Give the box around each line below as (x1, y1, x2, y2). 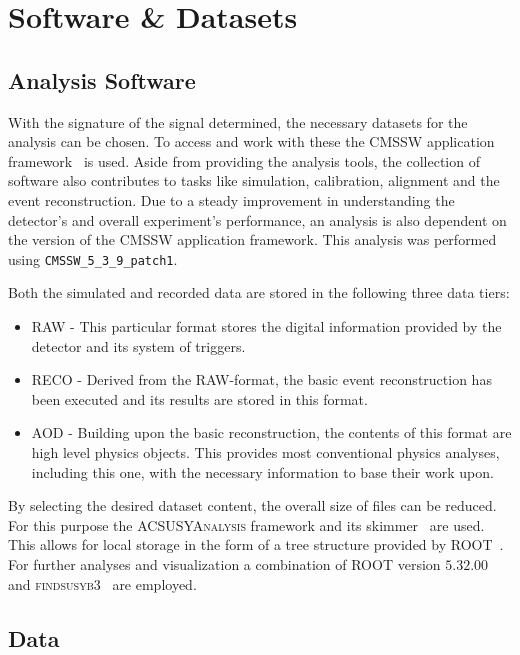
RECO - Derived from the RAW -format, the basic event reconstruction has (31, 369, 492, 390)
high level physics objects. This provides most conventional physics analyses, (31, 441, 500, 462)
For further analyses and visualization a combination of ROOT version (8, 553, 441, 574)
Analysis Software (8, 64, 196, 95)
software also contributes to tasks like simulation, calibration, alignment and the (8, 170, 500, 191)
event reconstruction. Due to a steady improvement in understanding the (8, 189, 455, 210)
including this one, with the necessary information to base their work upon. (31, 461, 494, 482)
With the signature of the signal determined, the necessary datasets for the (8, 111, 468, 132)
